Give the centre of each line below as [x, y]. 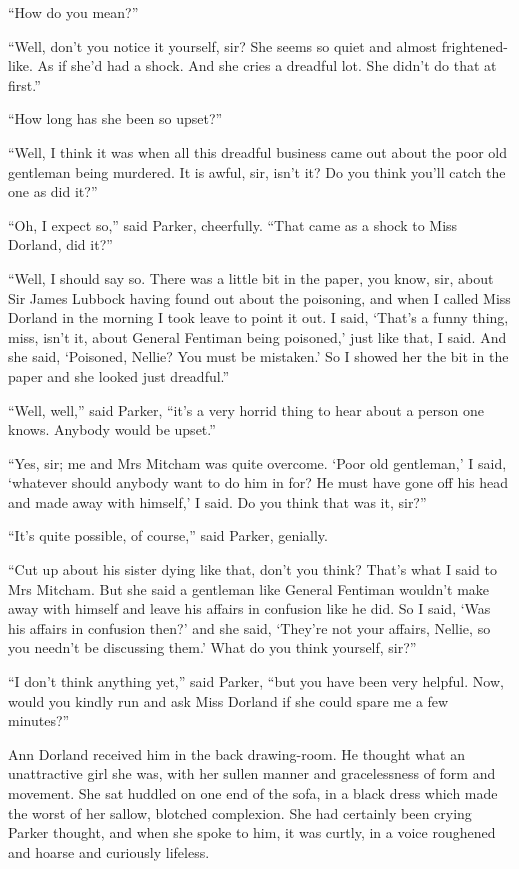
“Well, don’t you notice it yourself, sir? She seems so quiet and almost [223, 45]
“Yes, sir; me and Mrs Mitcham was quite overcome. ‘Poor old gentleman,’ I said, [257, 462]
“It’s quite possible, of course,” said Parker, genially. [168, 535]
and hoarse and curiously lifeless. [109, 851]
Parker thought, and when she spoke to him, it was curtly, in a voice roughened [252, 832]
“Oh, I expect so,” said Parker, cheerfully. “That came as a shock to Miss [233, 224]
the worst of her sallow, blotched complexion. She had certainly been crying [240, 812]
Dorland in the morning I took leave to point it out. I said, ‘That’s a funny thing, [258, 317]
